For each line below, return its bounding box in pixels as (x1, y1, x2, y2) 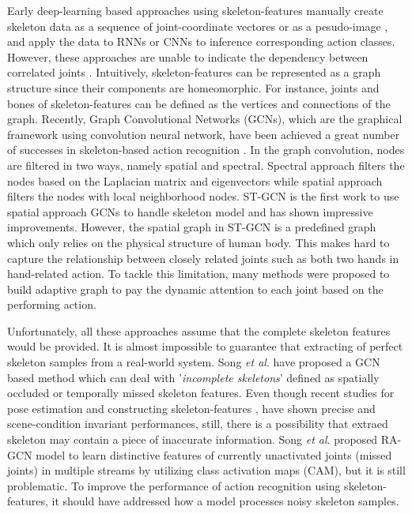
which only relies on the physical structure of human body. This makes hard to (7, 234, 390, 250)
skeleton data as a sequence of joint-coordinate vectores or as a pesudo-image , (7, 17, 388, 34)
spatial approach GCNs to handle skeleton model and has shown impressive (7, 203, 373, 219)
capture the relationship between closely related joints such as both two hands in (7, 249, 399, 266)
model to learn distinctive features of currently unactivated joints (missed (36, 446, 392, 463)
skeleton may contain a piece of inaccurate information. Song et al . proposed (7, 431, 378, 448)
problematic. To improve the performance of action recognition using (7, 477, 341, 493)
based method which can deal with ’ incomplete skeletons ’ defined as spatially (7, 369, 380, 385)
